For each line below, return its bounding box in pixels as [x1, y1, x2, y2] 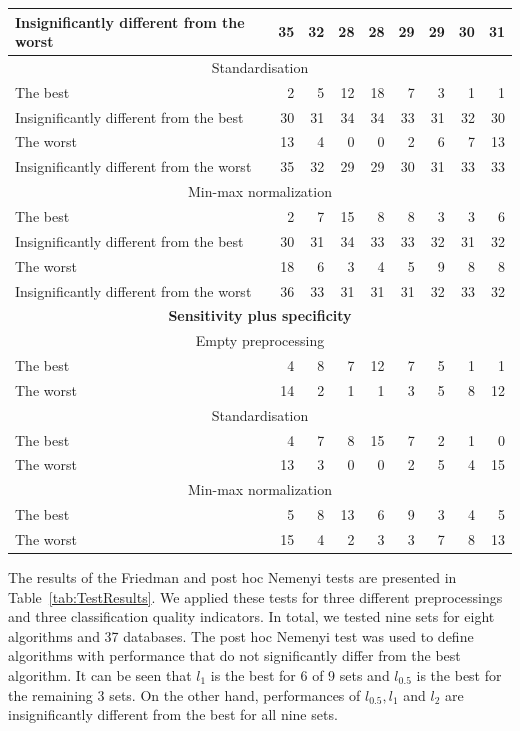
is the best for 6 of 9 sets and [210, 665, 390, 686]
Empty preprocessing [195, 330, 325, 351]
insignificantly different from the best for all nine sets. [8, 704, 338, 725]
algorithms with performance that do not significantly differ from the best [8, 645, 461, 666]
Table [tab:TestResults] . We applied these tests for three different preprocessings [8, 586, 503, 607]
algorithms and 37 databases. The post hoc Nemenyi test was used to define [8, 625, 474, 646]
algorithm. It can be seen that [8, 665, 192, 686]
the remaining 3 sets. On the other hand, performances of [8, 684, 361, 705]
